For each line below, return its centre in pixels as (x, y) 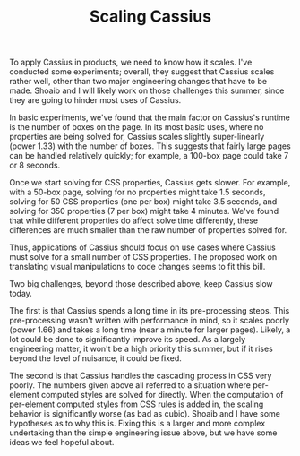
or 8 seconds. (35, 165)
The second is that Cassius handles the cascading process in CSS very (141, 376)
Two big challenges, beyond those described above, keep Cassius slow (141, 284)
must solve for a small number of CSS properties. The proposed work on (143, 257)
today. (21, 294)
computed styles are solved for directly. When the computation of (162, 395)
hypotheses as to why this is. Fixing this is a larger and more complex (137, 424)
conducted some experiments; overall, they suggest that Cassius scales (142, 72)
